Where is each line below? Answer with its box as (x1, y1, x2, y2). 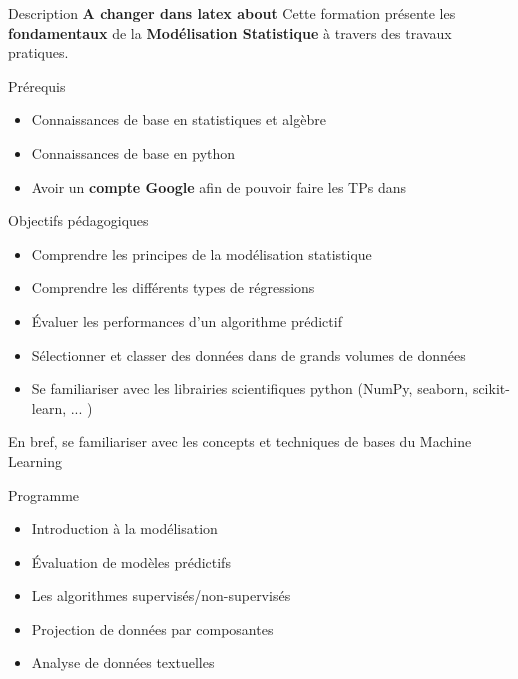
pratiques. (8, 42, 69, 63)
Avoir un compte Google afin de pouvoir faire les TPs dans (31, 176, 406, 197)
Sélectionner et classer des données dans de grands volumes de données (31, 344, 466, 365)
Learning (8, 450, 62, 471)
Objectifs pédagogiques (8, 210, 149, 231)
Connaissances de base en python (31, 142, 236, 163)
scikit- (472, 378, 510, 399)
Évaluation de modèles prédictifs (31, 551, 231, 572)
